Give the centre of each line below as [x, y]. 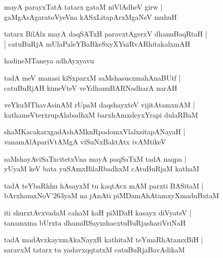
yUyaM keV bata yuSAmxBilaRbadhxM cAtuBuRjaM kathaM [102, 169]
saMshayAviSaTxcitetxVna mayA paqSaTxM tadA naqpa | [95, 158]
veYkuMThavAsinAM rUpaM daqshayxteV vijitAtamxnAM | [100, 105]
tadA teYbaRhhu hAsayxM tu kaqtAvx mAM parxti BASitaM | [104, 185]
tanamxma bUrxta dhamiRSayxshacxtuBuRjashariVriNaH [95, 222]
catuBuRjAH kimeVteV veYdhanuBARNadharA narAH [91, 87]
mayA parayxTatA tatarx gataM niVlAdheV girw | [83, 7]
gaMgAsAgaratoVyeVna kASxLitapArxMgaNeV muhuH [91, 16]
